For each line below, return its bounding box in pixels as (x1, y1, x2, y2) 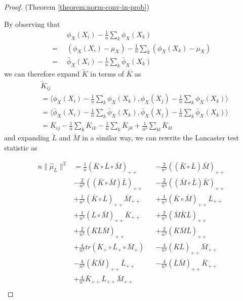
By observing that (4, 18, 60, 29)
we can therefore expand (4, 68, 80, 79)
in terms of (90, 68, 124, 79)
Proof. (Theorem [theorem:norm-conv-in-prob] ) (4, 2, 149, 12)
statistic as (4, 142, 37, 153)
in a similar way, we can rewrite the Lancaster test (82, 132, 239, 143)
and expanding (4, 132, 50, 143)
